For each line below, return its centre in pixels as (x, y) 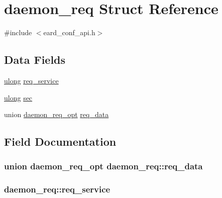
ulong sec (18, 97)
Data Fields (35, 60)
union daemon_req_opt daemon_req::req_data (103, 166)
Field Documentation (60, 141)
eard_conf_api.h (69, 32)
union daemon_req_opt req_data (57, 114)
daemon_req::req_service (57, 189)
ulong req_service (31, 80)
